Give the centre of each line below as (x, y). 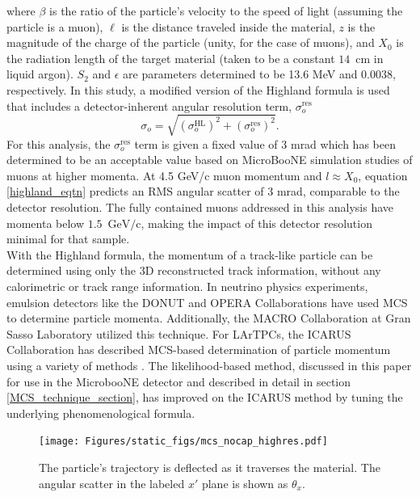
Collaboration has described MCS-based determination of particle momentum (199, 350)
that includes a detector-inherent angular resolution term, (149, 105)
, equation (383, 175)
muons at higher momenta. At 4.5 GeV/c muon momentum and (164, 175)
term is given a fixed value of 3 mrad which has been (265, 143)
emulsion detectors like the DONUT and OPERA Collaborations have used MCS (207, 302)
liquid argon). (40, 74)
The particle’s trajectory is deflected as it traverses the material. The (210, 468)
